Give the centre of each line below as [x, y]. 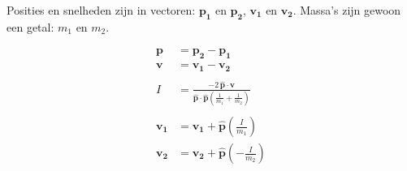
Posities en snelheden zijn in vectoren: [101, 10]
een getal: [30, 26]
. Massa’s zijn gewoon [347, 10]
